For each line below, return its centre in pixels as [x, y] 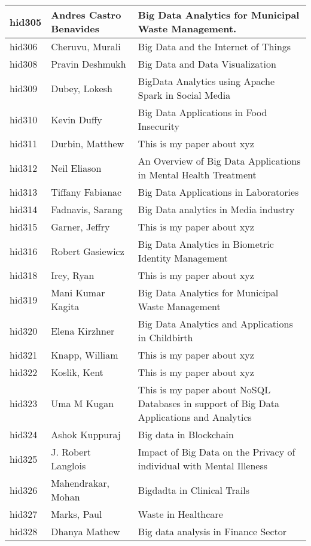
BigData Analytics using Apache [206, 81]
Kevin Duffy [77, 119]
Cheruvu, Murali [86, 46]
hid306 [24, 46]
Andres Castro [86, 15]
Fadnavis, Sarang [87, 209]
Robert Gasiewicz [88, 251]
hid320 [24, 330]
